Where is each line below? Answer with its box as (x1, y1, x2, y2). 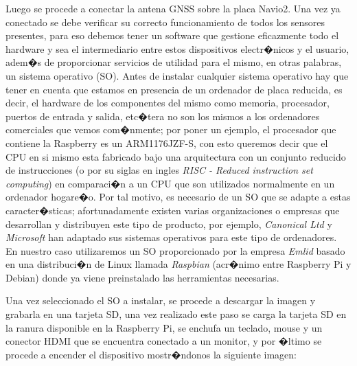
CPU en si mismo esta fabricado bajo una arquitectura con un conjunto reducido (5, 149, 346, 163)
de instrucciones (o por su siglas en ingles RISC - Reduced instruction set (5, 163, 313, 177)
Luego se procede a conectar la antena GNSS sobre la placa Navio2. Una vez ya (5, 1, 341, 15)
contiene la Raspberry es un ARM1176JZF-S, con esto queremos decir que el (5, 135, 328, 150)
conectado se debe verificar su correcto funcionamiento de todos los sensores (5, 14, 325, 29)
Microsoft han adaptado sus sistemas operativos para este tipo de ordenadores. (5, 230, 337, 244)
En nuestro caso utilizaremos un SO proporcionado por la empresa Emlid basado (5, 243, 345, 258)
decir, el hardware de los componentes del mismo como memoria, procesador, (5, 95, 330, 110)
